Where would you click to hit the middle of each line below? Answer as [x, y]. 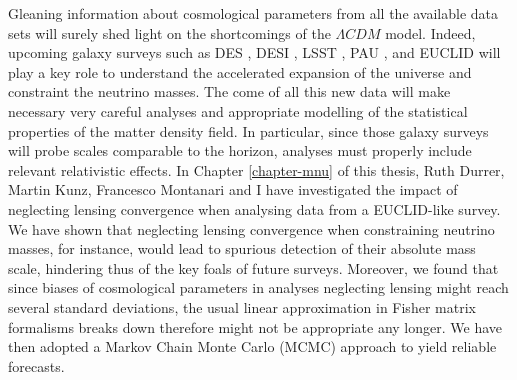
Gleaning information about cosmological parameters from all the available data [253, 13]
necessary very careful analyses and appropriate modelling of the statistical [238, 110]
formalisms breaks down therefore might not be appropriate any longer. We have [255, 326]
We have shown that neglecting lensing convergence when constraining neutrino [251, 228]
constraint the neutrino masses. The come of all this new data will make [229, 91]
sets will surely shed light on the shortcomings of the [169, 32]
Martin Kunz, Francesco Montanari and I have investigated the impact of [233, 189]
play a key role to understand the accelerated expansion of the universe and [240, 71]
